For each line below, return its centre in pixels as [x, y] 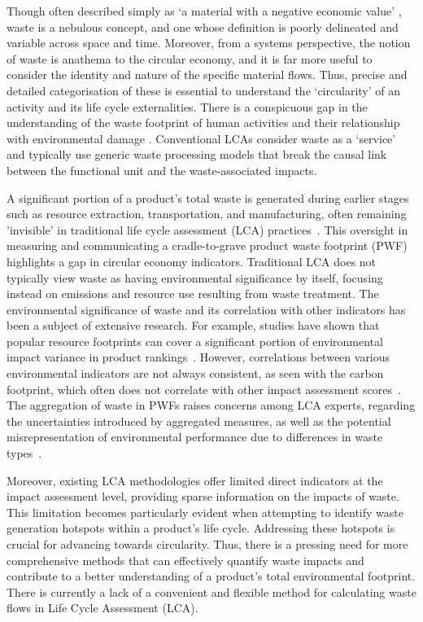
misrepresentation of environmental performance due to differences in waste [195, 437]
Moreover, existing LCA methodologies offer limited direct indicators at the [195, 480]
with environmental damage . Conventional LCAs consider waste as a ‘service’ [201, 138]
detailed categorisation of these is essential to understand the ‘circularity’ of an [204, 90]
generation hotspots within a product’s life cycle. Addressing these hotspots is [201, 528]
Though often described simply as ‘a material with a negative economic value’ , [204, 11]
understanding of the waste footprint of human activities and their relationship [203, 123]
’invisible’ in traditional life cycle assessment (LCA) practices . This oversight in [207, 229]
